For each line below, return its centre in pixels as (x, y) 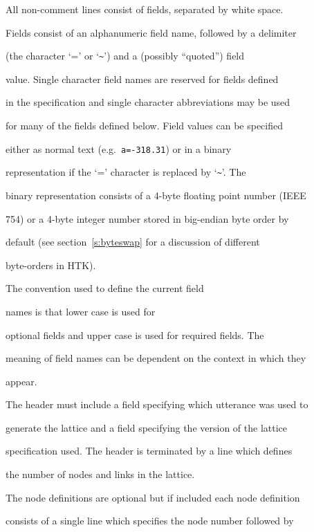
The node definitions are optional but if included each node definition (153, 497)
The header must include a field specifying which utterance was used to (157, 404)
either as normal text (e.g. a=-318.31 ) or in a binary (119, 148)
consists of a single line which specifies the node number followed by (150, 521)
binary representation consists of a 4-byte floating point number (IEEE (156, 195)
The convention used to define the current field (105, 288)
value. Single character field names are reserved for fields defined (142, 79)
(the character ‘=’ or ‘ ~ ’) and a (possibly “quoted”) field (125, 56)
